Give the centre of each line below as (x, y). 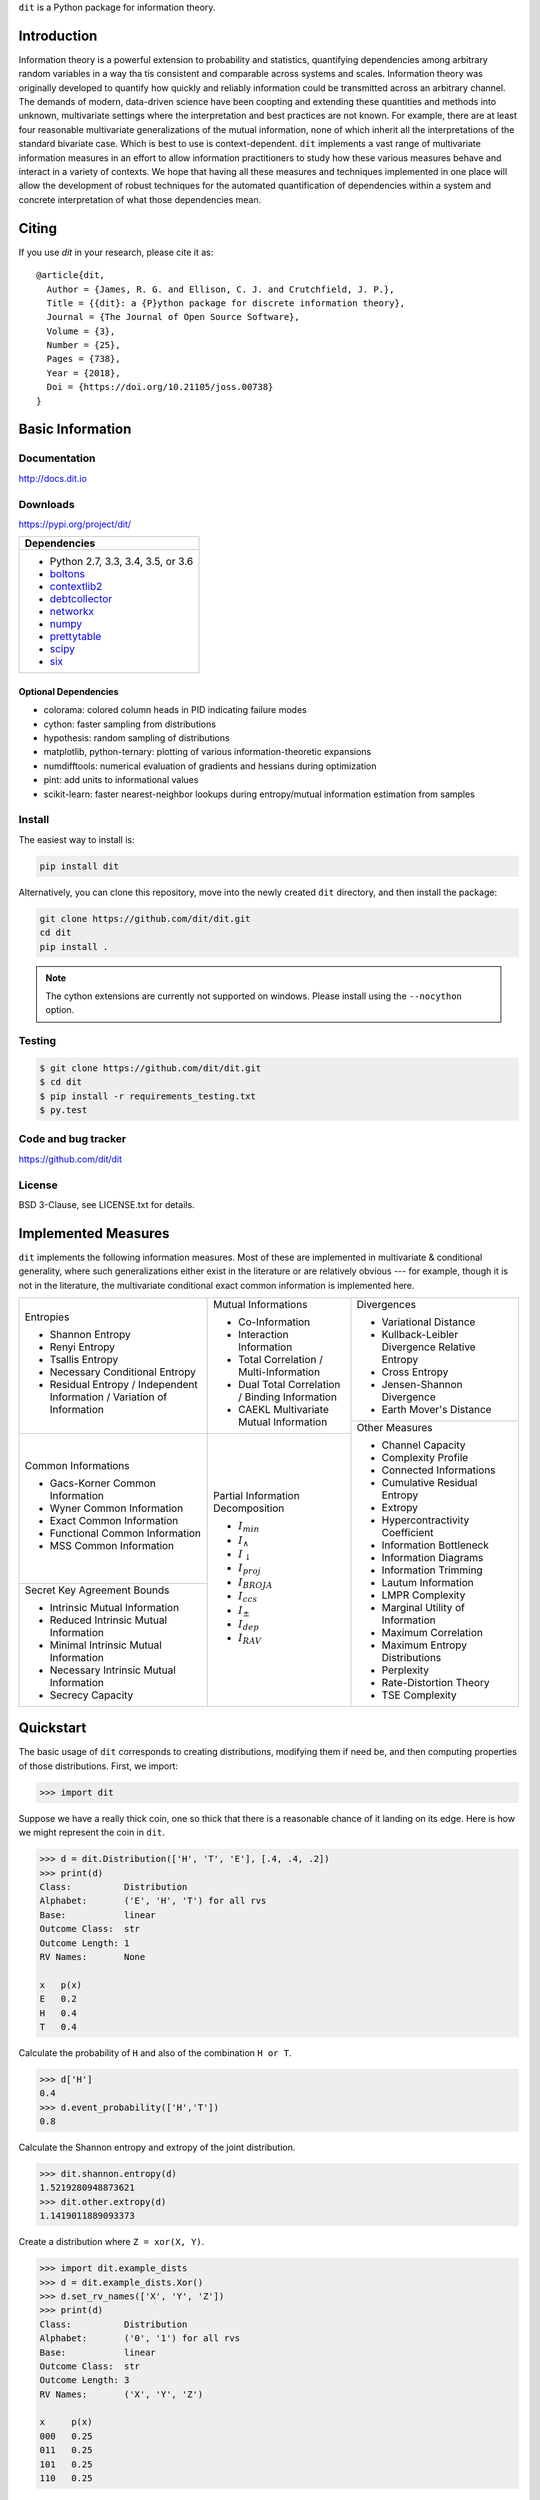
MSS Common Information (112, 1546)
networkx (72, 612)
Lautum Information (427, 1582)
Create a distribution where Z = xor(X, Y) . (111, 2242)
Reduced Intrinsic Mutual (108, 1620)
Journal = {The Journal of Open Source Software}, (173, 317)
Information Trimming (432, 1570)
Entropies (47, 1317)
